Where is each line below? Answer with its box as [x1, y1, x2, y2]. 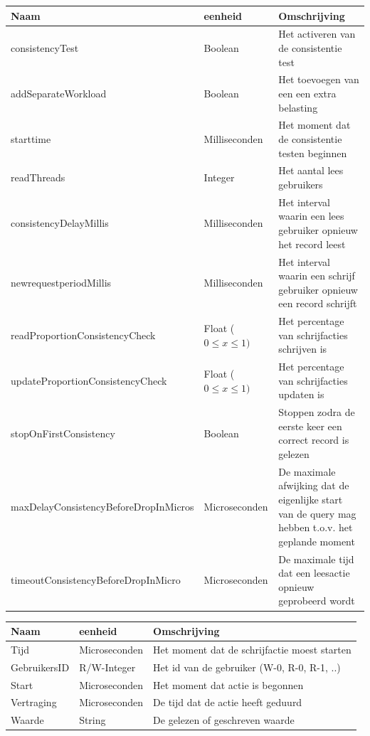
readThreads [11, 170, 65, 185]
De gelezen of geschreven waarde [153, 713, 295, 727]
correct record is [278, 432, 349, 447]
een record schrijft [278, 296, 357, 311]
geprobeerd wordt [278, 593, 355, 608]
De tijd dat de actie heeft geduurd [153, 695, 302, 710]
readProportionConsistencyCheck [11, 327, 156, 342]
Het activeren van [278, 26, 356, 41]
